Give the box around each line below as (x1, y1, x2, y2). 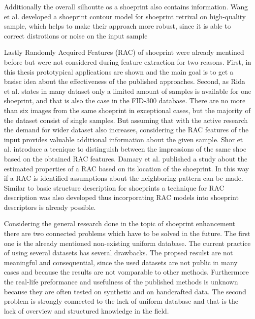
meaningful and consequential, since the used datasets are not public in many (4, 257, 238, 267)
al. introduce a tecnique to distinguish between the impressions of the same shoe (4, 144, 247, 154)
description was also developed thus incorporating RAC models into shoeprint (4, 192, 239, 202)
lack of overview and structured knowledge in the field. (4, 305, 169, 316)
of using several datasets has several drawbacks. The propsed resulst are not (4, 247, 233, 258)
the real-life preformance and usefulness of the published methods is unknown (4, 277, 238, 287)
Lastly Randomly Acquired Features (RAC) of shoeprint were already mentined (4, 47, 244, 57)
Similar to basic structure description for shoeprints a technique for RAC (4, 182, 224, 193)
